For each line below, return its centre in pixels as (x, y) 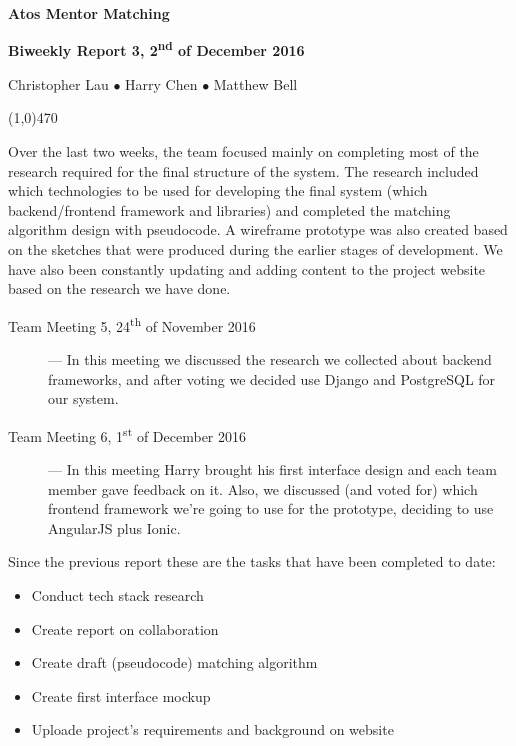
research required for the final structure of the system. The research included (243, 170)
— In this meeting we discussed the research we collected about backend (270, 359)
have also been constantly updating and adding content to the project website (247, 268)
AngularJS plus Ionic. (114, 527)
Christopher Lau (58, 83)
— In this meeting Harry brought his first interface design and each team (272, 469)
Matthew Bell (255, 83)
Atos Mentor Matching (89, 13)
